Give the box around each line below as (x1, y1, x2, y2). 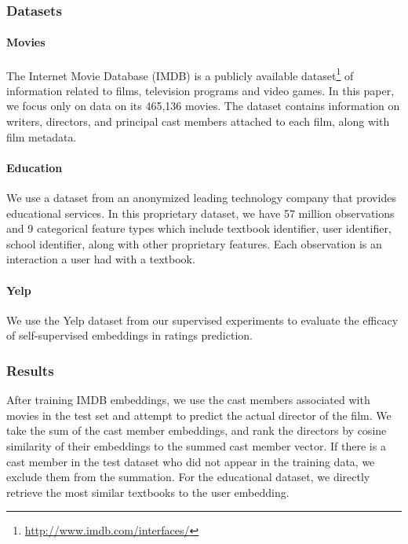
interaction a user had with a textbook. (6, 251, 195, 267)
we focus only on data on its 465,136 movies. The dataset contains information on (6, 97, 400, 114)
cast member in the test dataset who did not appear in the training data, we (6, 453, 375, 469)
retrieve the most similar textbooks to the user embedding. (6, 483, 290, 500)
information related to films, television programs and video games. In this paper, (6, 82, 395, 98)
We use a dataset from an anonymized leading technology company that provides (6, 189, 396, 206)
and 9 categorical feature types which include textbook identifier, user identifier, (6, 220, 392, 237)
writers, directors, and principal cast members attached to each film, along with (6, 113, 390, 130)
